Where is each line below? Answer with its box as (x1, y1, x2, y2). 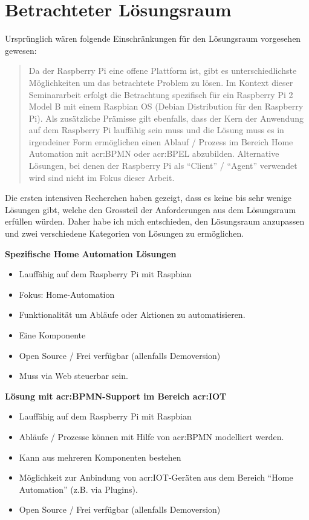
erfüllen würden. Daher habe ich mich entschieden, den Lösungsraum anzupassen (5, 215, 305, 228)
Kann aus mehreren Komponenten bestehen (19, 450, 181, 463)
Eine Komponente (19, 329, 86, 341)
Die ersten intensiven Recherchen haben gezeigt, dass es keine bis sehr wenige (5, 191, 291, 204)
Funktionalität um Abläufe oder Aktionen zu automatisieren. (19, 308, 246, 321)
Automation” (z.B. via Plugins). (19, 482, 138, 495)
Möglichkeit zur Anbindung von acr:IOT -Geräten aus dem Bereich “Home (19, 471, 293, 484)
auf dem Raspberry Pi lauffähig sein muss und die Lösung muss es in (28, 123, 284, 136)
